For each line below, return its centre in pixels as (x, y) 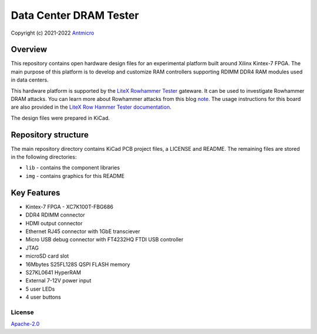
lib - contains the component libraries (73, 168)
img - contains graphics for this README (75, 176)
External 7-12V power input (58, 281)
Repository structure (50, 135)
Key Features (36, 193)
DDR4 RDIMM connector (55, 215)
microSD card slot (47, 256)
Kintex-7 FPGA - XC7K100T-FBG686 (70, 207)
